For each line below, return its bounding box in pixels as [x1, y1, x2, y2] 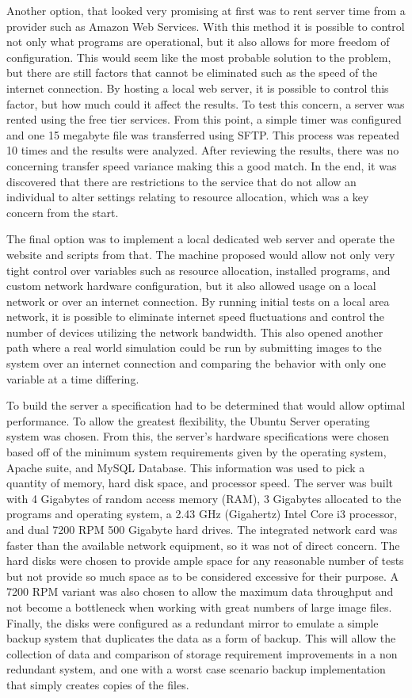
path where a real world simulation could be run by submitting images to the [6, 339, 382, 356]
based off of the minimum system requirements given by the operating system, [6, 444, 387, 460]
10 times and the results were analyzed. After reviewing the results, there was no [6, 142, 399, 158]
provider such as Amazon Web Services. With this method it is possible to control [6, 17, 405, 34]
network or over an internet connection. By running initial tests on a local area [6, 292, 390, 309]
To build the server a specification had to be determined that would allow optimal [6, 397, 406, 414]
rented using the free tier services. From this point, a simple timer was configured [6, 111, 402, 128]
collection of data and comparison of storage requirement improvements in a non [6, 645, 398, 662]
